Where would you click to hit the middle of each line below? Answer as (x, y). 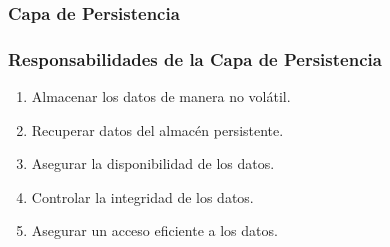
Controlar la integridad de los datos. (142, 196)
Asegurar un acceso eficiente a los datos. (154, 230)
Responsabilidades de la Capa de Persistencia (195, 58)
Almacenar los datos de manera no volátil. (161, 96)
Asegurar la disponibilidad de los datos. (153, 163)
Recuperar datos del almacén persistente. (157, 129)
